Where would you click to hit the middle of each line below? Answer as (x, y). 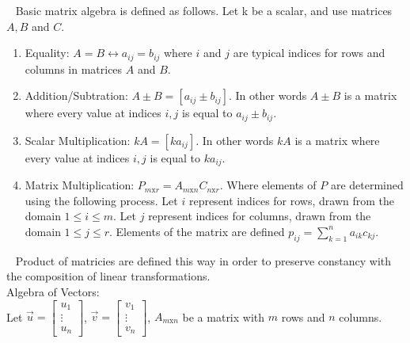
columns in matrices (74, 69)
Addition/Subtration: (76, 95)
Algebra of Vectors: (53, 291)
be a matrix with (224, 316)
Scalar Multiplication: (78, 140)
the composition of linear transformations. (108, 276)
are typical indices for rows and (309, 53)
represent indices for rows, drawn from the (291, 200)
